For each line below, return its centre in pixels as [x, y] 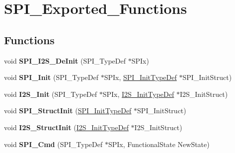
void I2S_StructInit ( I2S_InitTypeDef [66, 127]
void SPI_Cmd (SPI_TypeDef [53, 144]
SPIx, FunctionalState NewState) [159, 144]
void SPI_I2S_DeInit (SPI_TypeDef [65, 60]
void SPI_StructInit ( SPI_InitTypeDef [68, 111]
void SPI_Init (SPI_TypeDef [51, 77]
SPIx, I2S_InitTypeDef [138, 94]
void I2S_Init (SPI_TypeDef [51, 94]
